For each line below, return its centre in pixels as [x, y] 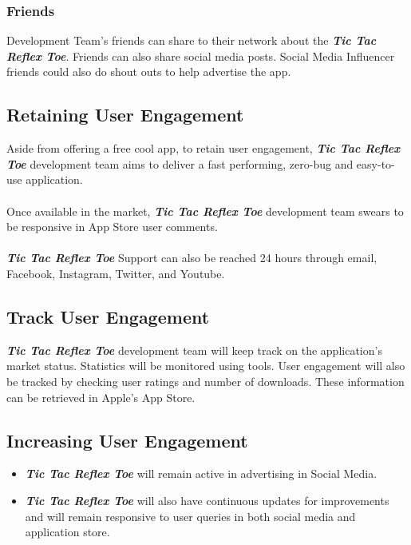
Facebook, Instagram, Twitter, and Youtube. [116, 273]
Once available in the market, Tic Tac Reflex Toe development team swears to [205, 211]
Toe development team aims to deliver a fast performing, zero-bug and [180, 163]
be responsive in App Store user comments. [112, 227]
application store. [67, 532]
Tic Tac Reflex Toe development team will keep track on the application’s [194, 350]
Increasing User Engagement [127, 440]
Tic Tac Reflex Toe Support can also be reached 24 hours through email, [192, 258]
